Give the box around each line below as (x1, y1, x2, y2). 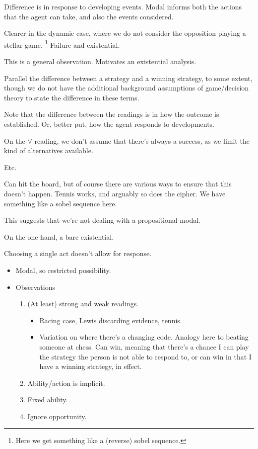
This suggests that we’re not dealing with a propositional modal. (4, 215, 200, 225)
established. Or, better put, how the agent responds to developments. (4, 119, 215, 129)
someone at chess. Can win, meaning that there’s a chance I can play (39, 341, 249, 352)
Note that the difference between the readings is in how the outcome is (4, 109, 219, 119)
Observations (15, 281, 55, 292)
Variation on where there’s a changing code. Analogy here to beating (39, 332, 249, 342)
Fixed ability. (27, 394, 68, 405)
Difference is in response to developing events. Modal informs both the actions (4, 1, 242, 11)
